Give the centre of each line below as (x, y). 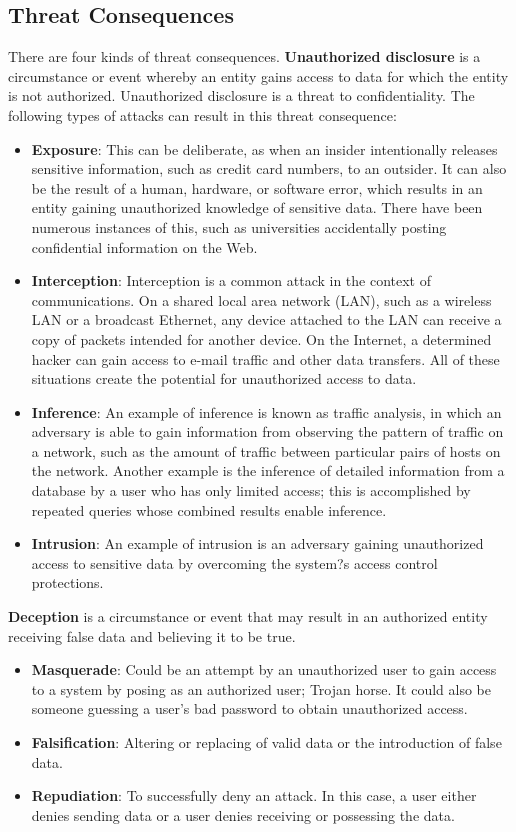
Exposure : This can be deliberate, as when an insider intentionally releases (264, 148)
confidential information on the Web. (144, 246)
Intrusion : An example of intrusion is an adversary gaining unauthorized (257, 543)
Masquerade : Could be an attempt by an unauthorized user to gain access (264, 669)
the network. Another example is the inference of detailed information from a (268, 470)
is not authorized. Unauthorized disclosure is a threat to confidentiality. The (241, 95)
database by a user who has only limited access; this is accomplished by (251, 490)
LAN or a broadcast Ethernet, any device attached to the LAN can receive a (266, 319)
